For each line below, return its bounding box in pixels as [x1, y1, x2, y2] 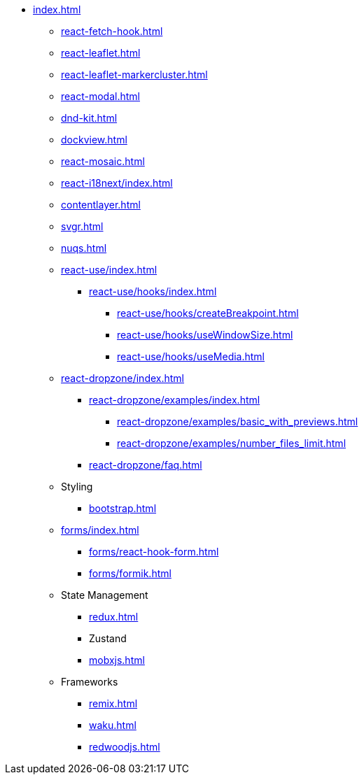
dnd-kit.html [61, 112, 118, 124]
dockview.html [61, 134, 127, 146]
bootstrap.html [89, 502, 157, 514]
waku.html [89, 719, 136, 731]
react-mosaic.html [61, 155, 145, 167]
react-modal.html [61, 90, 140, 102]
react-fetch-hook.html [61, 25, 163, 37]
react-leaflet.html [61, 47, 141, 59]
